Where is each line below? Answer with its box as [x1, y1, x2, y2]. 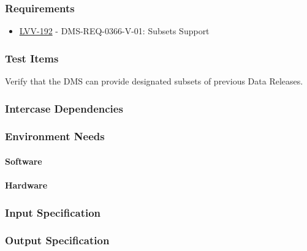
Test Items [5, 50, 59, 66]
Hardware [5, 179, 48, 192]
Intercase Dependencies [5, 100, 123, 116]
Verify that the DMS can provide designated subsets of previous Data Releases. [5, 75, 303, 88]
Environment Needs [5, 129, 105, 144]
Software [5, 154, 42, 167]
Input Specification [5, 204, 101, 220]
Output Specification [5, 233, 110, 248]
